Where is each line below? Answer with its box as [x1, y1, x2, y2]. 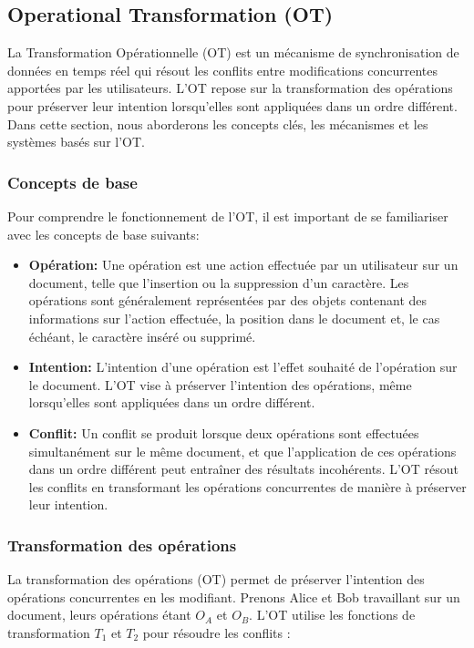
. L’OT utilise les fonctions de [249, 605, 416, 624]
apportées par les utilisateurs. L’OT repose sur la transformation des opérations [7, 78, 453, 98]
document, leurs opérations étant [7, 605, 191, 624]
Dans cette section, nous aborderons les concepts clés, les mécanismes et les [7, 114, 428, 133]
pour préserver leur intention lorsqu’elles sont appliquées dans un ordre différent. [7, 96, 458, 115]
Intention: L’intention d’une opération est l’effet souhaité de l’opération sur [28, 357, 458, 376]
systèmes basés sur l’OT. [7, 132, 145, 151]
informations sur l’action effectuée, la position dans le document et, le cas [28, 308, 440, 327]
